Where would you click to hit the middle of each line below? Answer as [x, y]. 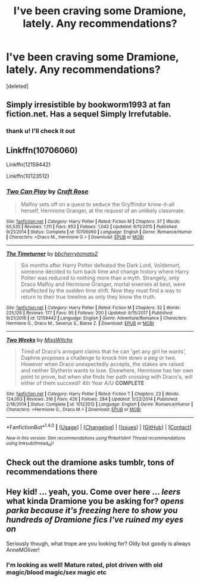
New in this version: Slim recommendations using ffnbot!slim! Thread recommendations [96, 438]
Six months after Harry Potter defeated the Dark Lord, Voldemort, [101, 265]
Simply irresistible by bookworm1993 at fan [88, 105]
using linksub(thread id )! [30, 444]
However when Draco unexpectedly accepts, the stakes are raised [102, 364]
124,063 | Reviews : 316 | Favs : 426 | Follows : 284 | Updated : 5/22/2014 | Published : [92, 399]
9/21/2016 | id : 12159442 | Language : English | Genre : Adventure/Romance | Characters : [97, 318]
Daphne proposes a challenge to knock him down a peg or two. [99, 358]
